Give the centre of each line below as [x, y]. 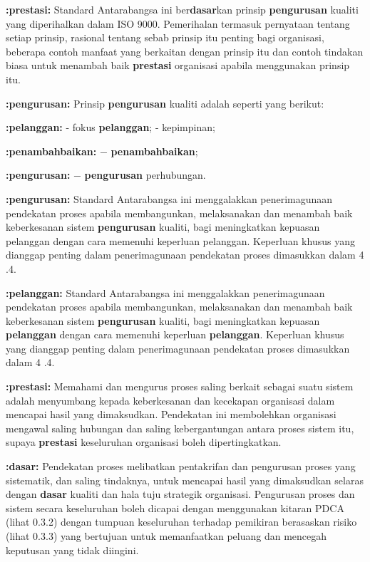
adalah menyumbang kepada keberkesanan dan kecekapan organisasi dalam [170, 400]
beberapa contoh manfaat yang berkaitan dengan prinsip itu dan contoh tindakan [185, 51]
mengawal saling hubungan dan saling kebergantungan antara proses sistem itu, [180, 428]
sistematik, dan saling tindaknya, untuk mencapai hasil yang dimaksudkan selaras [185, 480]
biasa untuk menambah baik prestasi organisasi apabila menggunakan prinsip [178, 65]
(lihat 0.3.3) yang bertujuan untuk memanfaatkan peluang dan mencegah [166, 536]
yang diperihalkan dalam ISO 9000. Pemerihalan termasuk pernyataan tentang [178, 23]
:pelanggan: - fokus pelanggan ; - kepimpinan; [111, 127]
